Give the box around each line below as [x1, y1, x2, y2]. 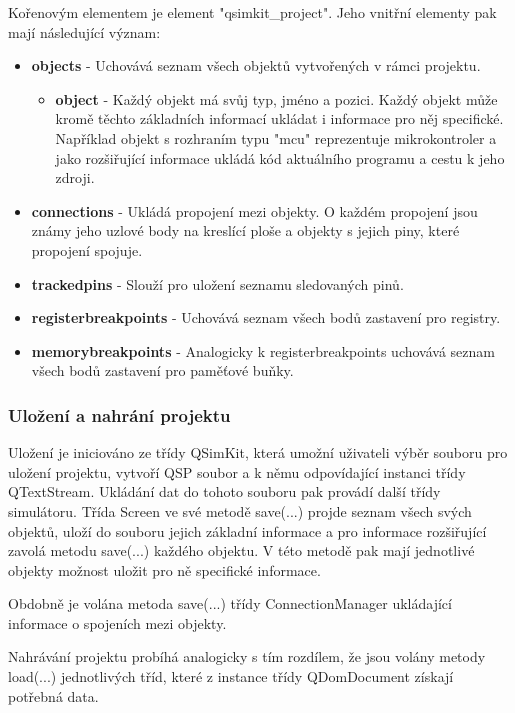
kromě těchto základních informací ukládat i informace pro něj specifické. [55, 108, 504, 129]
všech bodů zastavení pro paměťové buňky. [31, 360, 294, 381]
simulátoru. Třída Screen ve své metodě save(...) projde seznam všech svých [8, 500, 472, 521]
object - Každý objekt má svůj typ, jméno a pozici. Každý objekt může [55, 88, 498, 109]
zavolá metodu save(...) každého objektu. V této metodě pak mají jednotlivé [8, 540, 475, 561]
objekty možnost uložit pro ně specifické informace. [8, 559, 321, 580]
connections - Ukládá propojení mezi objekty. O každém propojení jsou [31, 200, 478, 221]
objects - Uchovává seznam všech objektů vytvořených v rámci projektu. [31, 55, 481, 76]
